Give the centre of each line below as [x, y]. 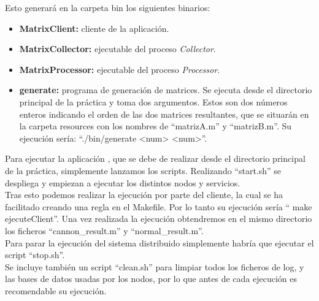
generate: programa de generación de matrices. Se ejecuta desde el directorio [166, 90]
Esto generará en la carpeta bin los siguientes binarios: [108, 7]
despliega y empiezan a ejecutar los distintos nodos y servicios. [123, 182]
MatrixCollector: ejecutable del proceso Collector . [117, 49]
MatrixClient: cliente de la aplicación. [94, 28]
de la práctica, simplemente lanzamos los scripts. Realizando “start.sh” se [143, 170]
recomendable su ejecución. [56, 290]
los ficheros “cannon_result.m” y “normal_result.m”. [104, 230]
